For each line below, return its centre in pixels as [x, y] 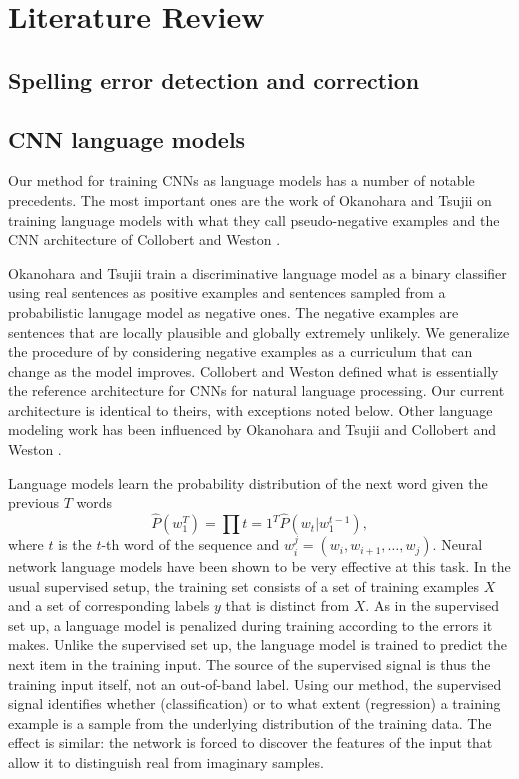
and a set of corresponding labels [109, 605]
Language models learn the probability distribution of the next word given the [248, 482]
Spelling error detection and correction [214, 79]
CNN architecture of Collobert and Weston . [144, 239]
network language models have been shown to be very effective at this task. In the [259, 566]
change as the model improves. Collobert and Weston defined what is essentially [253, 370]
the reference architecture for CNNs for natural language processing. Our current [256, 390]
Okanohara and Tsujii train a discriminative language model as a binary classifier [257, 272]
